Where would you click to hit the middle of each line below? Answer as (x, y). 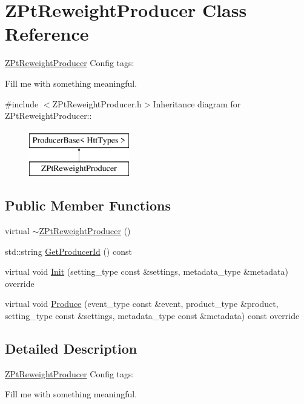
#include (22, 103)
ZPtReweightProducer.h (97, 103)
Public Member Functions (88, 205)
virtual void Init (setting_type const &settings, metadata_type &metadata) (147, 271)
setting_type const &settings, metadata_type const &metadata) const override (152, 316)
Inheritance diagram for (197, 103)
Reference (47, 34)
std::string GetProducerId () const (68, 251)
